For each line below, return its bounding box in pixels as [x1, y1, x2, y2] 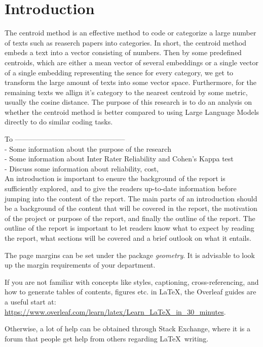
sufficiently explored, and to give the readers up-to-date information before [5, 183, 237, 194]
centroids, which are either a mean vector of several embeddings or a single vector [5, 57, 259, 67]
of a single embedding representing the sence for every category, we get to [5, 67, 234, 77]
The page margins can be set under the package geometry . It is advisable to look [5, 249, 255, 260]
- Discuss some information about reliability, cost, [5, 163, 159, 173]
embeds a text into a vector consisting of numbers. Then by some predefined [5, 47, 242, 58]
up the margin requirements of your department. [5, 259, 156, 270]
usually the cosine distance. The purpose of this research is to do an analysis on [5, 97, 252, 107]
